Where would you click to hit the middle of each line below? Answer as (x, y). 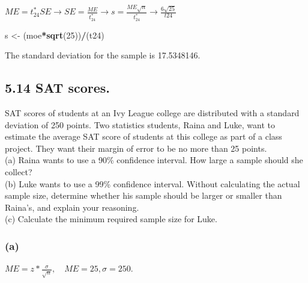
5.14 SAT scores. (58, 88)
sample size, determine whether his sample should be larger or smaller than (143, 195)
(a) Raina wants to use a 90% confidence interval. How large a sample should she (154, 160)
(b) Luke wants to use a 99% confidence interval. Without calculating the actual (152, 183)
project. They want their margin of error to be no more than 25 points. (136, 148)
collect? (19, 172)
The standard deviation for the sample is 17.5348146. (103, 55)
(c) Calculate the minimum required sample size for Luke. (111, 219)
